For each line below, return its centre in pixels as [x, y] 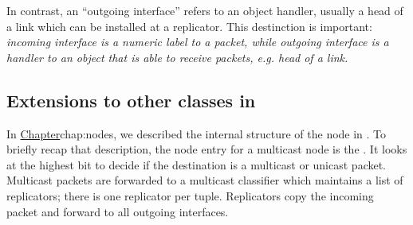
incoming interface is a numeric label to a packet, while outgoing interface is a [198, 42]
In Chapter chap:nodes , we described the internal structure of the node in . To [197, 133]
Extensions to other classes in [131, 100]
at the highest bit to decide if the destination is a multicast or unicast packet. [197, 164]
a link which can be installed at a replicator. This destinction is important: [189, 26]
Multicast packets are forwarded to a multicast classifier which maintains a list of [205, 180]
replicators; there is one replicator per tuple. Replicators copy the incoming [190, 195]
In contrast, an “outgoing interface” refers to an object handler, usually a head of [205, 10]
